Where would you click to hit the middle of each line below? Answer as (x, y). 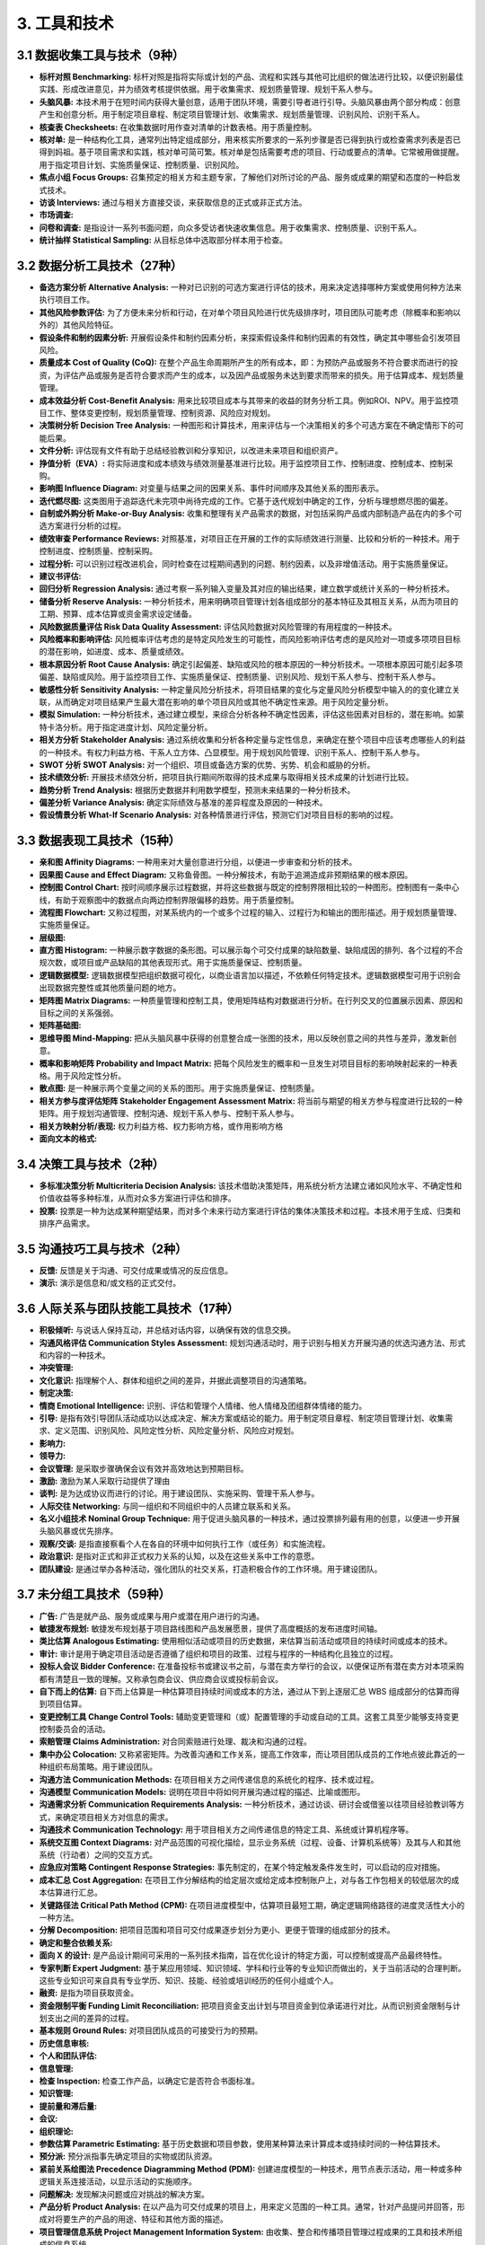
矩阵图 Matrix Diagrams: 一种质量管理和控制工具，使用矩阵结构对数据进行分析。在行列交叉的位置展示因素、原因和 (251, 1000)
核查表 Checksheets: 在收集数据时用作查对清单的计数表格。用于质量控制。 (178, 127)
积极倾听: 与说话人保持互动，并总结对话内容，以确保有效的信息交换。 (168, 1330)
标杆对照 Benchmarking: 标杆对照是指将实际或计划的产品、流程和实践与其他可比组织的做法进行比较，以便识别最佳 (251, 77)
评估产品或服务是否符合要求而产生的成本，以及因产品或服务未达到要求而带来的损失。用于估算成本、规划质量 (263, 375)
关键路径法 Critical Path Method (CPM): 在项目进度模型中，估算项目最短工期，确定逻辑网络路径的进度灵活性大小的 (252, 1905)
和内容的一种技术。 (75, 1355)
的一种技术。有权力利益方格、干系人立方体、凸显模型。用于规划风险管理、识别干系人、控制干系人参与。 (232, 752)
